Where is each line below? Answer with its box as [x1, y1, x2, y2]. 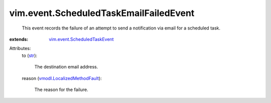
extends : [9, 36, 29, 42]
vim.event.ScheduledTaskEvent [49, 36, 114, 42]
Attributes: [9, 45, 31, 51]
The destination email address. [34, 64, 98, 70]
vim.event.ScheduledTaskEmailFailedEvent [9, 7, 195, 18]
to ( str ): [22, 52, 38, 58]
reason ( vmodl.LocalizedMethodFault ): [22, 75, 102, 81]
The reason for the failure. [34, 86, 89, 92]
